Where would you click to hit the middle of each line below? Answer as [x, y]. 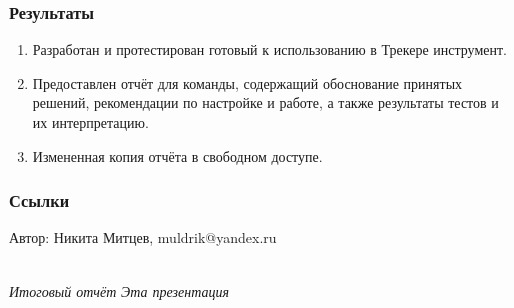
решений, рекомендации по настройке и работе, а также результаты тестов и [265, 102]
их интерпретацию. [90, 122]
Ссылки [39, 200]
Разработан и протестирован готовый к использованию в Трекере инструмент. [269, 49]
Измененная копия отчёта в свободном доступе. [177, 155]
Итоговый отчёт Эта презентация [119, 290]
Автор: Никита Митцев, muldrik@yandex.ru [143, 237]
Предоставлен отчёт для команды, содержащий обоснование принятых [247, 82]
